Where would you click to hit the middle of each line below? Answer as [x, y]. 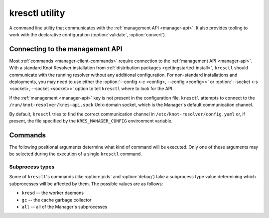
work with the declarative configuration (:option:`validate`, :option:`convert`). [88, 34]
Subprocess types [32, 167]
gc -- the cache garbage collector [57, 200]
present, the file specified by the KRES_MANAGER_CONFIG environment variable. [91, 121]
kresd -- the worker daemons [53, 193]
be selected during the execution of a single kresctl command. [75, 154]
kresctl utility [37, 13]
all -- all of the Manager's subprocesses [65, 207]
